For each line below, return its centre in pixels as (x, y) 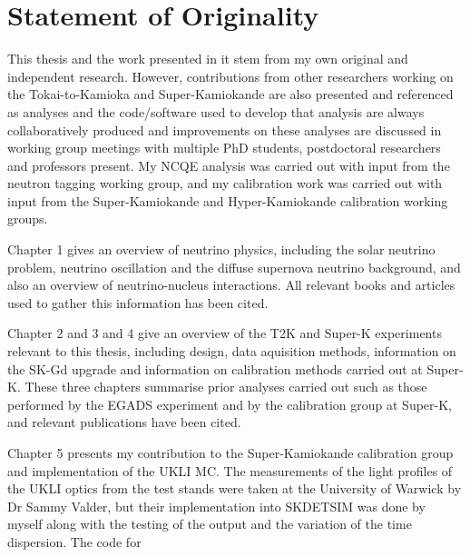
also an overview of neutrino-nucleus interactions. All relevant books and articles (231, 285)
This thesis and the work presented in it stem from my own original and (208, 59)
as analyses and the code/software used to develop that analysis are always (216, 111)
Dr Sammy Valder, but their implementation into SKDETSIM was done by (216, 506)
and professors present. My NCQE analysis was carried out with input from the (229, 165)
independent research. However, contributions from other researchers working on (230, 76)
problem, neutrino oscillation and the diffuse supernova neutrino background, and (234, 267)
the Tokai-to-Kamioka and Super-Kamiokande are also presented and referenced (230, 94)
